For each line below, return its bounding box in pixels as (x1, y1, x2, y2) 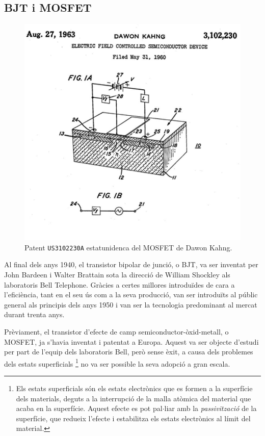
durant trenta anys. (4, 309, 65, 320)
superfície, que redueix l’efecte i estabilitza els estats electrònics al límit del (16, 413, 251, 423)
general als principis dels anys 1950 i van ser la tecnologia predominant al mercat (4, 299, 257, 310)
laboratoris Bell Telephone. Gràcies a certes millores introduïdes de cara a (4, 279, 235, 290)
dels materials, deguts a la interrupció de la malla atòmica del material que (16, 393, 251, 403)
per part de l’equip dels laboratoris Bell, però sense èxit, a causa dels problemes (4, 346, 253, 357)
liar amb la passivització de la (164, 403, 257, 414)
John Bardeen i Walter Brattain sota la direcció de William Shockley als (4, 269, 230, 280)
